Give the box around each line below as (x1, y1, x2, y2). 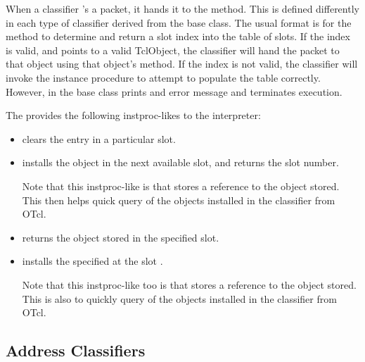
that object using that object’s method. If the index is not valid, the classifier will (6, 56, 358, 71)
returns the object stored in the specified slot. (22, 230, 219, 244)
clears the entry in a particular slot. (22, 131, 176, 146)
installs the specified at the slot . (22, 254, 163, 268)
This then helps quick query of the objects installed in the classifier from (22, 192, 335, 207)
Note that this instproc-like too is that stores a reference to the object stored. (22, 277, 357, 292)
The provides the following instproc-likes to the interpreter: (6, 108, 261, 123)
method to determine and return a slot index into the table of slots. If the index (6, 29, 350, 44)
